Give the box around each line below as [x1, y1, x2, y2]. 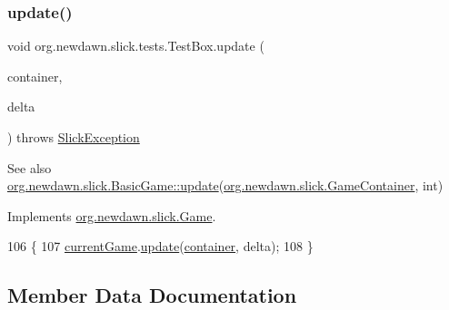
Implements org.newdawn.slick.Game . [7, 206, 216, 225]
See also [7, 158, 52, 177]
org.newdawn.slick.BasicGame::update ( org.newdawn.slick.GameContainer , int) [7, 176, 444, 195]
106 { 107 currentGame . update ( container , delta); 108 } [7, 237, 314, 256]
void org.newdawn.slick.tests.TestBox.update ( [7, 36, 264, 55]
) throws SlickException [7, 128, 140, 146]
